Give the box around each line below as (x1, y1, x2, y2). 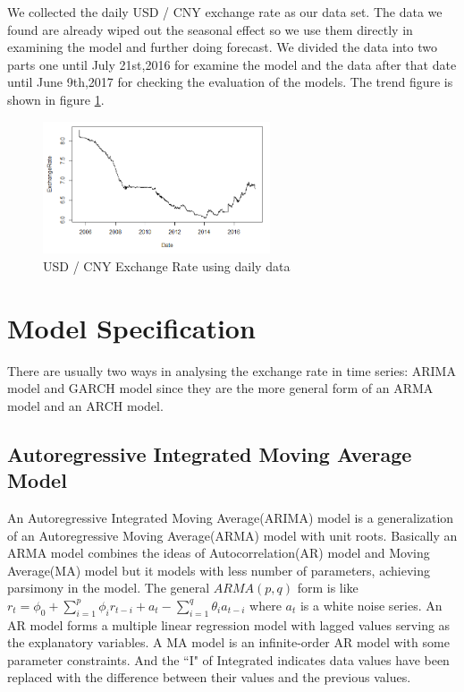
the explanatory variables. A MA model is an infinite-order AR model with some (7, 633, 450, 652)
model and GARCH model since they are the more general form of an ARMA (7, 379, 434, 397)
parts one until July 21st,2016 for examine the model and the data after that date (7, 55, 457, 73)
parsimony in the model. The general (7, 578, 210, 597)
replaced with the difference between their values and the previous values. (7, 668, 411, 687)
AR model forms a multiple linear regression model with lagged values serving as (7, 615, 451, 634)
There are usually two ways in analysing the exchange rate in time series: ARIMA (7, 361, 456, 380)
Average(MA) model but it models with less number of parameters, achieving (7, 560, 430, 579)
